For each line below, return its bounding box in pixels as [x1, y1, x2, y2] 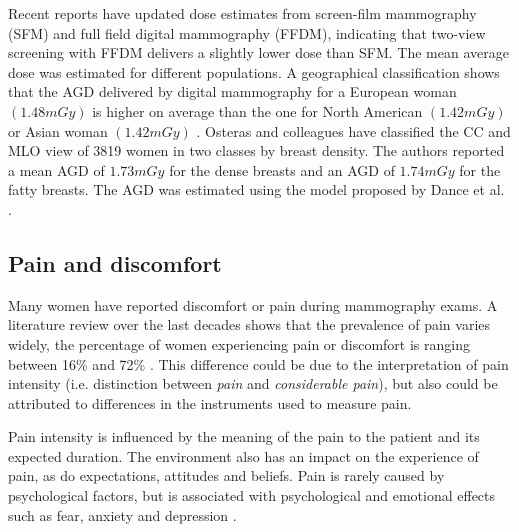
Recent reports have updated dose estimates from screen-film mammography [8, 3, 477, 23]
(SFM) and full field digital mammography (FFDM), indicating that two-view [8, 22, 486, 43]
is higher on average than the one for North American [92, 100, 423, 121]
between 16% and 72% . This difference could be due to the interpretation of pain [8, 353, 509, 374]
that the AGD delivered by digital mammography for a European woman [8, 81, 457, 102]
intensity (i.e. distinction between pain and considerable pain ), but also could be [8, 373, 498, 394]
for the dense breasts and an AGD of [169, 159, 395, 180]
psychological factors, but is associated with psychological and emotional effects [8, 485, 496, 506]
